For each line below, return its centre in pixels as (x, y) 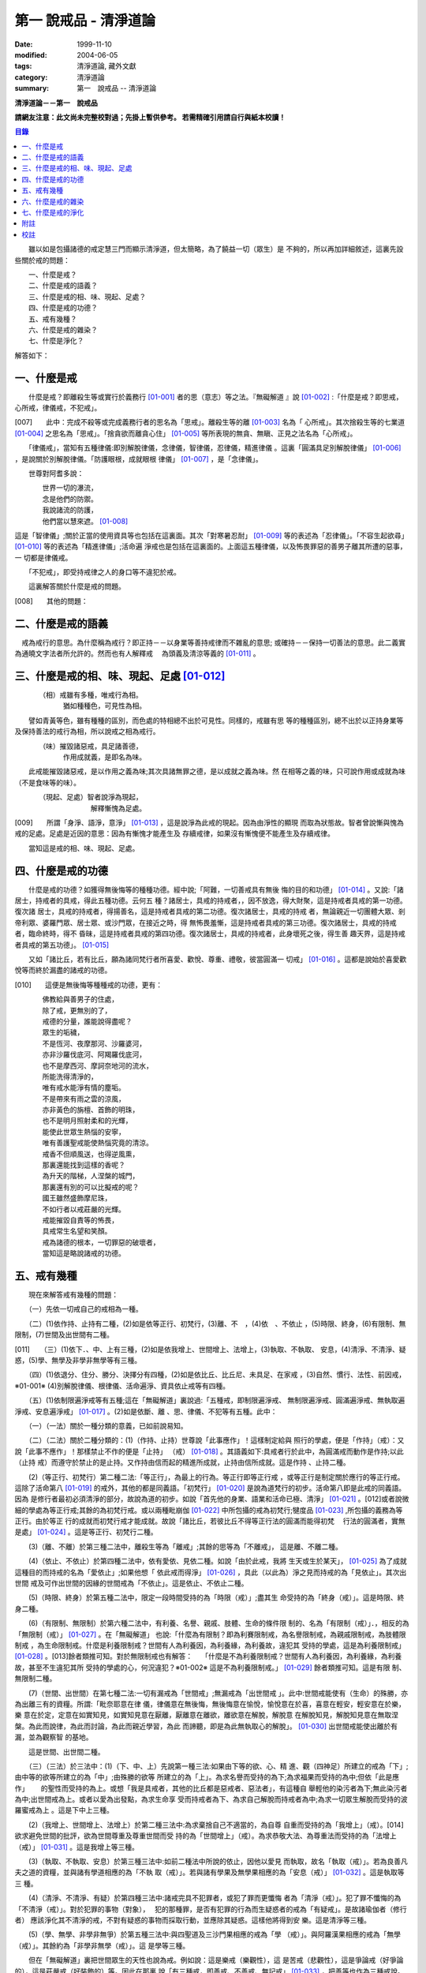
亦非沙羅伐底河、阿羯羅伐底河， (94, 1054)
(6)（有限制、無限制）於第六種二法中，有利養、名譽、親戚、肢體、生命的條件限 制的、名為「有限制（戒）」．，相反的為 (219, 1623)
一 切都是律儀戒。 (43, 557)
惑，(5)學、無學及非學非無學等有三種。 (78, 1361)
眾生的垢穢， (63, 1032)
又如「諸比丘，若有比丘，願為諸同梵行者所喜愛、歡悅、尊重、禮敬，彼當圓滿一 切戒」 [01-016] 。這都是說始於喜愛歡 (217, 959)
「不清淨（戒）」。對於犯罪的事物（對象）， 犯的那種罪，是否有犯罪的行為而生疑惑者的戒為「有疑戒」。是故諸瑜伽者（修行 (211, 1909)
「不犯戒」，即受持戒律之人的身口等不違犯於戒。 (104, 572)
